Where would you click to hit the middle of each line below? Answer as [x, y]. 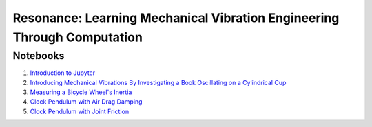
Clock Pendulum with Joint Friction [80, 111]
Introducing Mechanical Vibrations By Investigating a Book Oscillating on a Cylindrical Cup [158, 82]
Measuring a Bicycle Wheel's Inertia [81, 92]
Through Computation [77, 37]
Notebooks [39, 56]
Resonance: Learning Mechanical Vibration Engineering [176, 18]
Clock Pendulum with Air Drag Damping [86, 102]
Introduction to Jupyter [63, 73]
